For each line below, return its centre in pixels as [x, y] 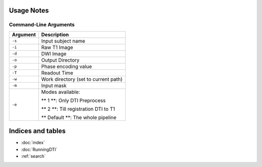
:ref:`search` [33, 156]
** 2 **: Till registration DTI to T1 [78, 109]
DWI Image [54, 53]
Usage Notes [29, 10]
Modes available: [61, 92]
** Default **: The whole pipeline [79, 117]
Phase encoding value [67, 67]
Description [55, 34]
